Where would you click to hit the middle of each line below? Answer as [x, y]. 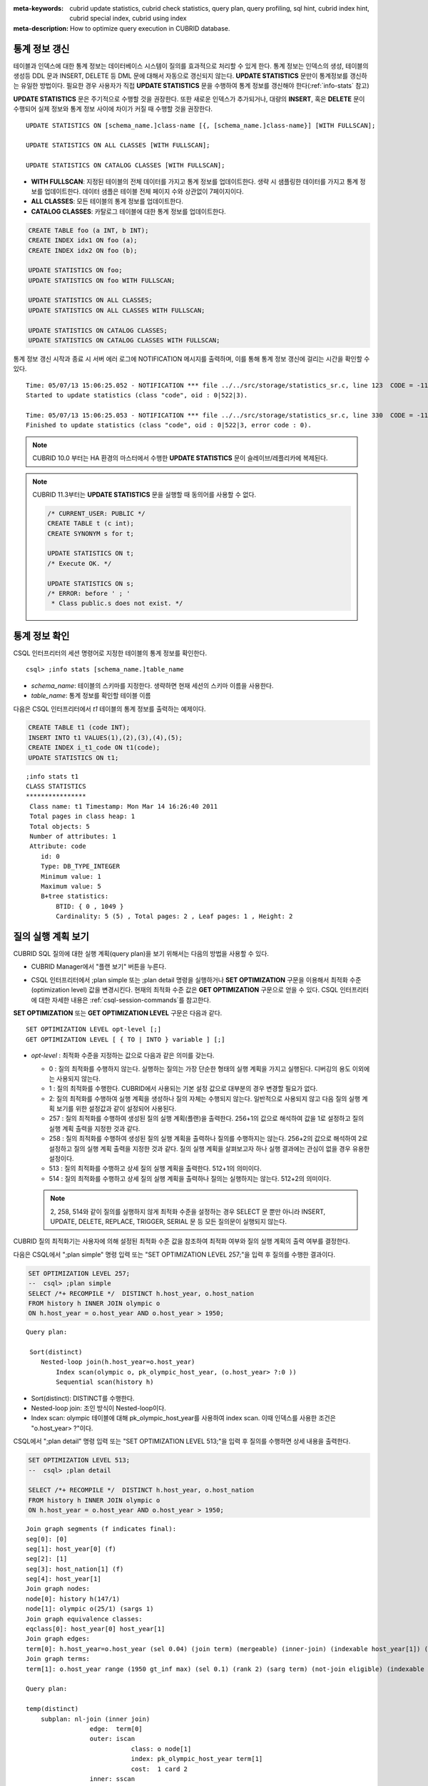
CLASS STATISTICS [56, 787]
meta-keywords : [39, 8]
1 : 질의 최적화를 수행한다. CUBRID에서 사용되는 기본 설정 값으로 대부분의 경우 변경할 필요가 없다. [183, 1089]
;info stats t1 [52, 776]
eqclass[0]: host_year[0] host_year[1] [96, 1629]
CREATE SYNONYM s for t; [91, 533]
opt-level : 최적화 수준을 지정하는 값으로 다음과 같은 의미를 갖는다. [123, 1056]
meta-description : [41, 28]
